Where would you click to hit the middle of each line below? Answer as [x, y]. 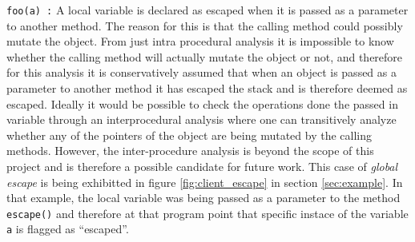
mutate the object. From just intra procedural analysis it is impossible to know [200, 41]
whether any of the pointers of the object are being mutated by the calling [189, 135]
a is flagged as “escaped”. [68, 229]
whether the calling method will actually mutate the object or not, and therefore [205, 56]
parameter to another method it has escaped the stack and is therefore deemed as [207, 88]
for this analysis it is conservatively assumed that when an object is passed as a [201, 72]
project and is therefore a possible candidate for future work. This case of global [202, 166]
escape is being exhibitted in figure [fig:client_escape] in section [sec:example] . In [205, 182]
